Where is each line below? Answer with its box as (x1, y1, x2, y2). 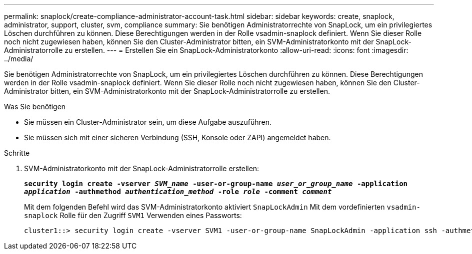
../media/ (4, 54, 33, 63)
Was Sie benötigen (4, 102, 66, 111)
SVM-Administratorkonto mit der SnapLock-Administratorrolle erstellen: (24, 164, 259, 173)
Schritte (4, 149, 30, 157)
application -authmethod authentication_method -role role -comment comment (24, 188, 332, 196)
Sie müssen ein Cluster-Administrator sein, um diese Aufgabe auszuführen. (24, 118, 272, 126)
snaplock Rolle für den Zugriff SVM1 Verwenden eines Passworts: (24, 211, 242, 220)
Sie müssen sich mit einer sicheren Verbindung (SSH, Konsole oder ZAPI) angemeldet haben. (24, 133, 331, 142)
